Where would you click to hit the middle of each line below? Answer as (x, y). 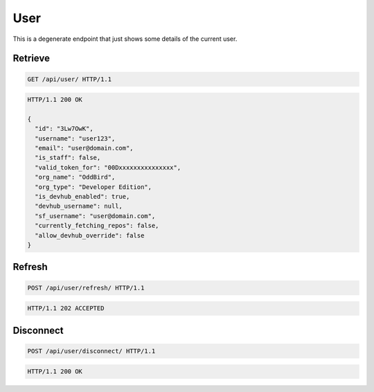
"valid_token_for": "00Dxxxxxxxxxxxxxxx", (108, 167)
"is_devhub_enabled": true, (82, 197)
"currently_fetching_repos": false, (97, 226)
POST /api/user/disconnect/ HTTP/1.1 (91, 351)
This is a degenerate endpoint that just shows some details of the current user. (125, 39)
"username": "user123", (75, 138)
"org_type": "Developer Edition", (93, 187)
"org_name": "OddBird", (75, 177)
